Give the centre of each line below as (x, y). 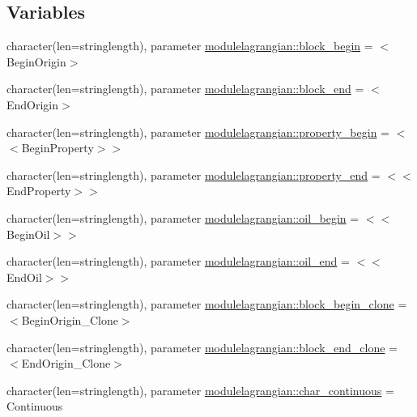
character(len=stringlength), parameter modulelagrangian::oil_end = (178, 261)
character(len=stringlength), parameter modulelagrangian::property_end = (194, 174)
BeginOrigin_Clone (70, 319)
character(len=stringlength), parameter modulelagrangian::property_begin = (198, 132)
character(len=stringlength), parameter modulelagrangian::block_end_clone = (202, 347)
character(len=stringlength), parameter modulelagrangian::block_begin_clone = (207, 304)
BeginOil (28, 234)
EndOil (24, 277)
